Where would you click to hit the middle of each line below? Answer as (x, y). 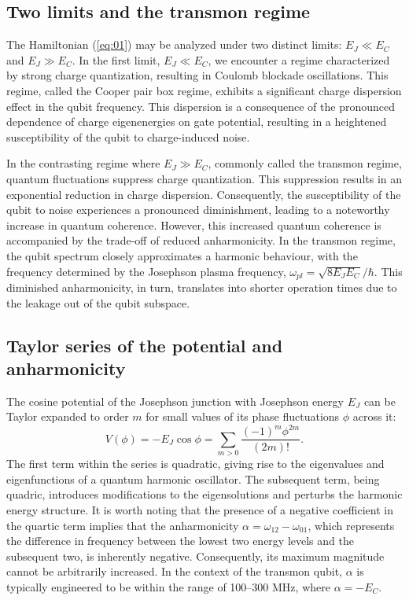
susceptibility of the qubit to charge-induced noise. (128, 136)
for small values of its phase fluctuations (243, 416)
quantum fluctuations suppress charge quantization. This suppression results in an (204, 178)
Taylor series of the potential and (145, 345)
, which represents (351, 525)
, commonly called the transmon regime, (305, 163)
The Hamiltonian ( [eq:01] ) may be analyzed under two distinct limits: (174, 44)
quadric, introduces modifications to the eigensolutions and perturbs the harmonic (204, 494)
